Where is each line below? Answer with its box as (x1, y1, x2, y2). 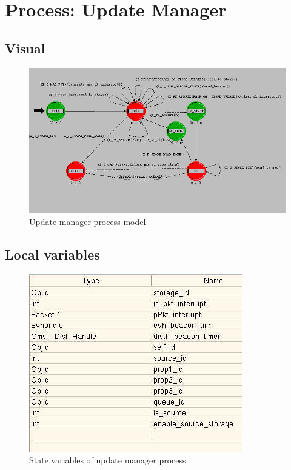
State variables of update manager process (29, 454, 186, 466)
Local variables (5, 245, 100, 263)
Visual (5, 38, 45, 57)
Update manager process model (29, 215, 146, 228)
